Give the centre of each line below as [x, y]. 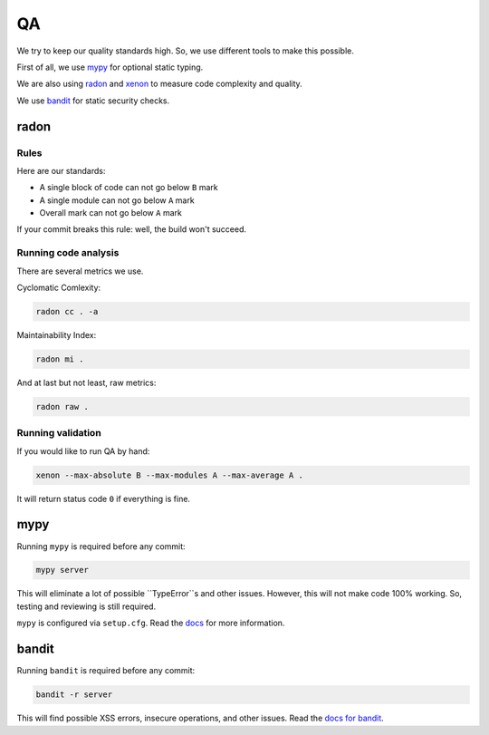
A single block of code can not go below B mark [129, 188]
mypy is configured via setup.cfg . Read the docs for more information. [151, 623]
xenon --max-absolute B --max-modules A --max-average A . [169, 475]
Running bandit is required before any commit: [106, 671]
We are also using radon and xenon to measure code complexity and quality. [159, 84]
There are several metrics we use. [80, 271]
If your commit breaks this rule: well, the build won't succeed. [132, 229]
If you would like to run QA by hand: [83, 451]
